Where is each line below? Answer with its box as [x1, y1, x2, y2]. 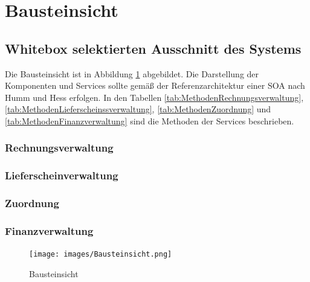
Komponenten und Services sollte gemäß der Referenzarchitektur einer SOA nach [5, 79, 305, 92]
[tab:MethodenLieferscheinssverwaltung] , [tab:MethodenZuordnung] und [5, 103, 271, 115]
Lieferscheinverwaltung [5, 168, 118, 183]
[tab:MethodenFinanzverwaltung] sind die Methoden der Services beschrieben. [5, 114, 294, 127]
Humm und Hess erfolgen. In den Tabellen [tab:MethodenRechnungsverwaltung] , [5, 91, 304, 103]
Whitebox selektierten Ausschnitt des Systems [5, 39, 302, 57]
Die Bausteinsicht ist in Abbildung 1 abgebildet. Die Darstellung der [5, 67, 259, 80]
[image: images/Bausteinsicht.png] [29, 250, 172, 259]
